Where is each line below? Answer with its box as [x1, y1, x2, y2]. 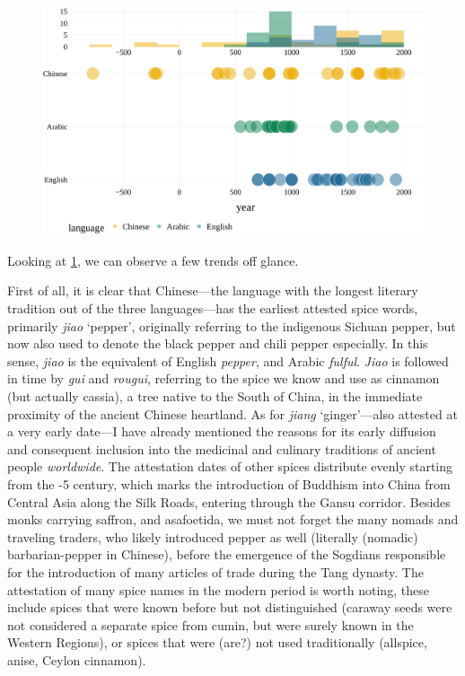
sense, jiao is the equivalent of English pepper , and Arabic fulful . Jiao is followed [7, 351, 449, 370]
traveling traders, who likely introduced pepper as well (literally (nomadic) [7, 527, 418, 546]
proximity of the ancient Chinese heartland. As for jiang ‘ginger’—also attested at [7, 404, 458, 423]
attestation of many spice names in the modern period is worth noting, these [7, 580, 429, 599]
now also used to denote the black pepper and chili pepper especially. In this [7, 334, 428, 353]
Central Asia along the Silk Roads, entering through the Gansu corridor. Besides [7, 492, 451, 511]
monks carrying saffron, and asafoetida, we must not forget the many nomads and [7, 510, 459, 529]
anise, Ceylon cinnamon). [7, 650, 146, 669]
